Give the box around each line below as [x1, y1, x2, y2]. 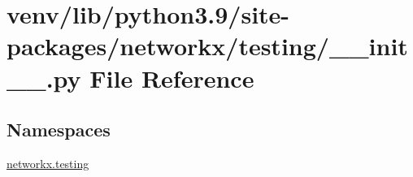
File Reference [89, 61, 254, 94]
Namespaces [7, 117, 111, 142]
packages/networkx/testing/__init [7, 29, 408, 63]
